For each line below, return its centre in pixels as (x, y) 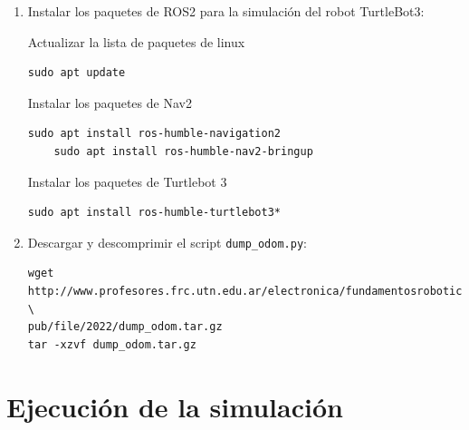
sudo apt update (77, 73)
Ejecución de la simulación (175, 406)
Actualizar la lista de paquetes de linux (136, 41)
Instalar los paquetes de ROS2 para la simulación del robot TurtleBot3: (226, 11)
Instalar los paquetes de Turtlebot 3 (127, 181)
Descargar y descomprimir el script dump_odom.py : (167, 242)
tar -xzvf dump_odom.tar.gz (112, 344)
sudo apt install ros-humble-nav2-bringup (183, 151)
